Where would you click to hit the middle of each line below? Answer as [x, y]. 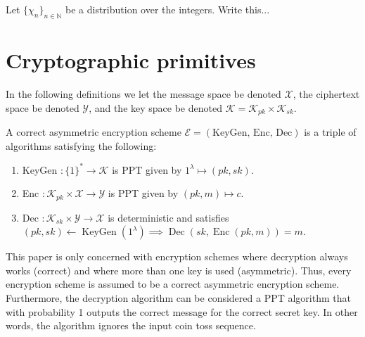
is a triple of [330, 131]
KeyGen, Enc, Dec [252, 133]
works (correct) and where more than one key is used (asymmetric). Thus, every [179, 270]
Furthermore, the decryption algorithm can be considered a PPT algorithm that [178, 298]
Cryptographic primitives [131, 59]
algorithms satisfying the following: [81, 145]
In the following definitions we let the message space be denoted [143, 93]
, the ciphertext [326, 93]
